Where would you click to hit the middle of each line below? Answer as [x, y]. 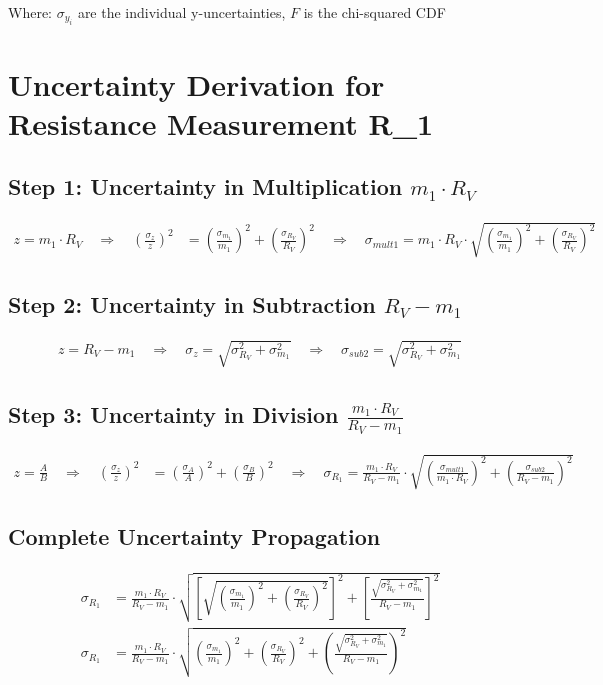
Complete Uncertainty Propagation [194, 536]
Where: [30, 12]
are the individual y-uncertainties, [181, 12]
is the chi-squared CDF [374, 12]
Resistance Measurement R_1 [221, 122]
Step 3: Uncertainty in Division [173, 413]
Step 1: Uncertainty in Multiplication [205, 186]
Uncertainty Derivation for [196, 83]
